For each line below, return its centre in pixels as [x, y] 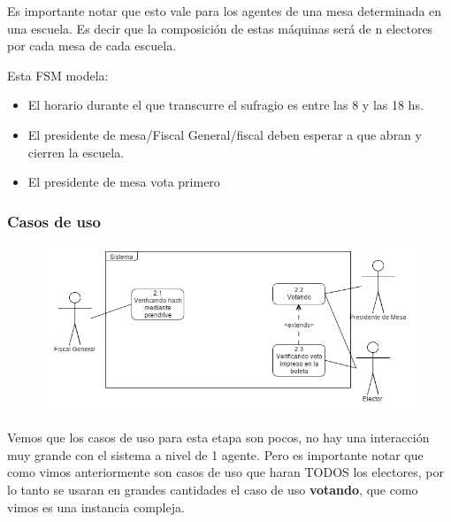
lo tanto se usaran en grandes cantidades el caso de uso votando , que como [213, 489]
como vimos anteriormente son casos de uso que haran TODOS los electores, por [225, 472]
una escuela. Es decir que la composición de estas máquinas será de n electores [220, 28]
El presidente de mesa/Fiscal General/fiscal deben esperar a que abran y [225, 134]
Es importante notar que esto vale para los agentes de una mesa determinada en [225, 11]
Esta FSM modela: [58, 75]
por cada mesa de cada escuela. [92, 46]
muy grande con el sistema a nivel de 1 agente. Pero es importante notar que [215, 454]
